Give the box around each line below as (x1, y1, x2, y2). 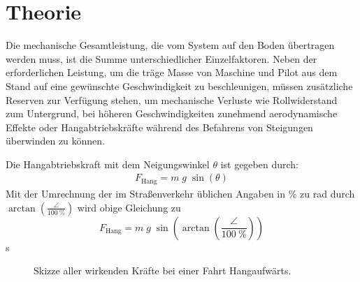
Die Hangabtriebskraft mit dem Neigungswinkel (6, 156, 210, 171)
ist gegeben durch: (220, 156, 298, 171)
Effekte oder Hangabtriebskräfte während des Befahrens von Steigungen (6, 119, 313, 134)
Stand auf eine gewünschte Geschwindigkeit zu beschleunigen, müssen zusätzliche (6, 78, 353, 93)
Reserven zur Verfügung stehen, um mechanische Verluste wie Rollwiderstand (6, 92, 338, 107)
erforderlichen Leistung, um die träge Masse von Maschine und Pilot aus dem (6, 65, 338, 80)
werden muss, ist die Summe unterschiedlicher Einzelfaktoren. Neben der (6, 51, 317, 66)
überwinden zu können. (6, 133, 106, 148)
